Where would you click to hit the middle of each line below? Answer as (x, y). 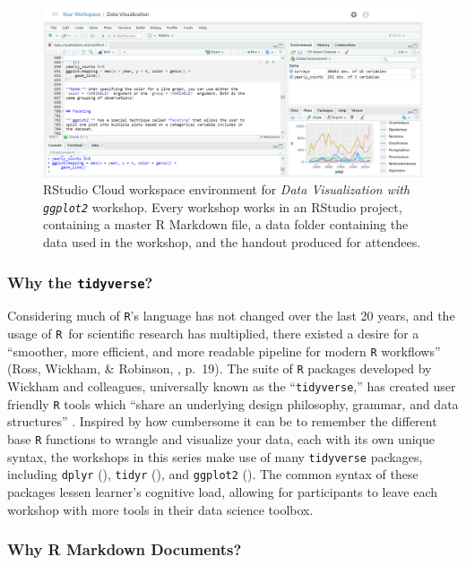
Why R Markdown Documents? (125, 549)
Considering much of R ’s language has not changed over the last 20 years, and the (231, 316)
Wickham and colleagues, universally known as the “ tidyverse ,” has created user (232, 386)
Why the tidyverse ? (80, 282)
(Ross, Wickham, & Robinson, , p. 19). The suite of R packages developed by (220, 368)
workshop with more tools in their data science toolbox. (160, 509)
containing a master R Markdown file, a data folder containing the (226, 224)
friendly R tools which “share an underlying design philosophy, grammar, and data (233, 403)
